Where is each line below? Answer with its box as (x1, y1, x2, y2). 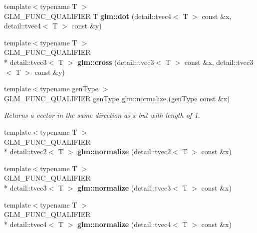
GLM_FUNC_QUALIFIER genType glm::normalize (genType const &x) (4, 93, 230, 103)
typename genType (40, 83, 98, 94)
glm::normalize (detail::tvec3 (77, 182, 171, 193)
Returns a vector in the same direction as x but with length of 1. (4, 110, 200, 120)
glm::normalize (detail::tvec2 (77, 146, 171, 157)
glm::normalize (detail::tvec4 (77, 219, 171, 229)
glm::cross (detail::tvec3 (77, 56, 154, 67)
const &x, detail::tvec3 (184, 56, 254, 67)
